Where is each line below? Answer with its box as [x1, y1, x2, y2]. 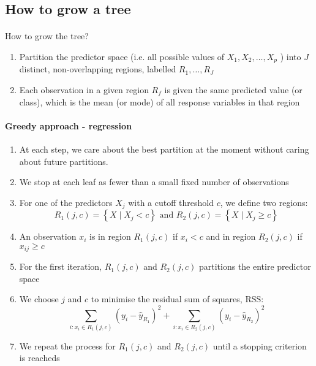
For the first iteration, [19, 260, 102, 273]
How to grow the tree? [5, 29, 89, 42]
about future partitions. [19, 154, 108, 167]
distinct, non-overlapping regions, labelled [19, 63, 176, 75]
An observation [19, 230, 77, 243]
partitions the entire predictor [198, 260, 311, 273]
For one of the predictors [19, 196, 113, 208]
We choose [19, 292, 59, 305]
